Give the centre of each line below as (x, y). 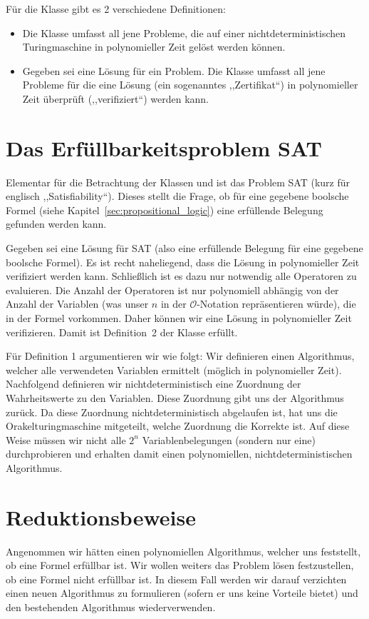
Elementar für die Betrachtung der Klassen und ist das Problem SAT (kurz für (178, 182)
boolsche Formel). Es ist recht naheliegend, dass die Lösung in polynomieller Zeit (183, 262)
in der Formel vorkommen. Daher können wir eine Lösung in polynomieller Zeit (179, 318)
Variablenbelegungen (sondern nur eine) (229, 439)
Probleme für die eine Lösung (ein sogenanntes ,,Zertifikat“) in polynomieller (190, 85)
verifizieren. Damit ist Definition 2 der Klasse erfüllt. (122, 332)
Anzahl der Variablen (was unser (77, 304)
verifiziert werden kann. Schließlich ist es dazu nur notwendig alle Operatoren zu (181, 276)
